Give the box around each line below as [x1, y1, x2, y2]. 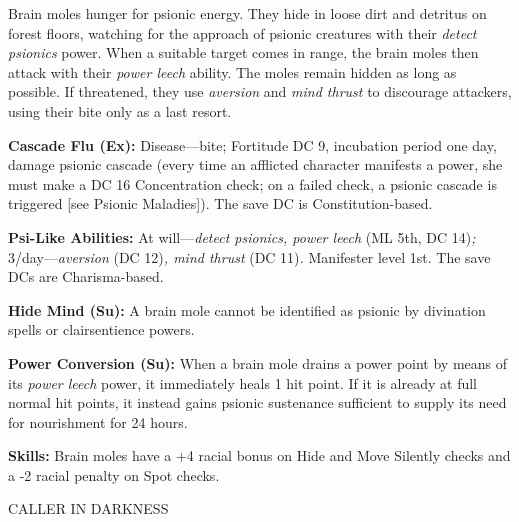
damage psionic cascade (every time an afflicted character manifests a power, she [8, 154, 503, 175]
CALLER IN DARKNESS [8, 498, 169, 519]
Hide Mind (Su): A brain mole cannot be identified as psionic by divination [8, 299, 486, 320]
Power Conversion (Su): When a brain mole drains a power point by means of [8, 352, 508, 373]
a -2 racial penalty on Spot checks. [8, 464, 220, 485]
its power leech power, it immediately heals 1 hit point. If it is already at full [8, 372, 477, 393]
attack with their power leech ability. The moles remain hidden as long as [8, 61, 457, 82]
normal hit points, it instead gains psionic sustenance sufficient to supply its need [8, 392, 507, 413]
